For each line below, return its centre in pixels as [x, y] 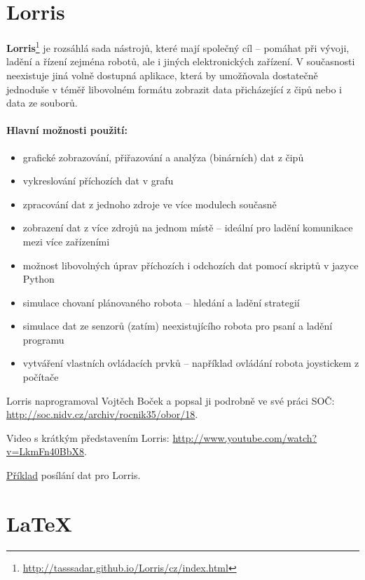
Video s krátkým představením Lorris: [88, 437]
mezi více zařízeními [66, 241]
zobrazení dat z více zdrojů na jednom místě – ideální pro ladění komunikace [188, 228]
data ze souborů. [42, 103]
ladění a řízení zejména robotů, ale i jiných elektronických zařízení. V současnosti [181, 61]
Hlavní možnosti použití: [67, 130]
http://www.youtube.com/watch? [245, 437]
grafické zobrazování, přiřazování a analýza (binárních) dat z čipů [163, 157]
